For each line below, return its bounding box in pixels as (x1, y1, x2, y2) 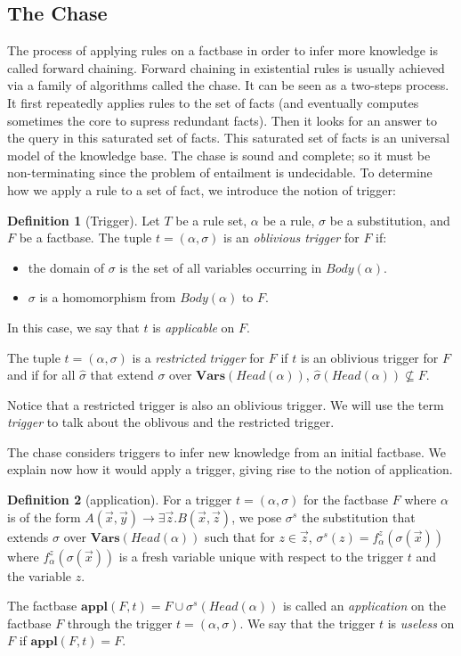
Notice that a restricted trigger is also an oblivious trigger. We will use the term (7, 395, 444, 414)
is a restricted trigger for (132, 348, 265, 366)
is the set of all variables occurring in (119, 258, 322, 276)
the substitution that (301, 507, 416, 526)
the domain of (28, 258, 104, 276)
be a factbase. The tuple (19, 228, 152, 247)
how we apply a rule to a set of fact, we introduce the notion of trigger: (7, 180, 396, 199)
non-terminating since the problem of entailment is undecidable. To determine (7, 163, 433, 182)
